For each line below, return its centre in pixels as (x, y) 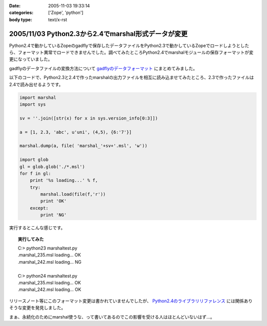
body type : (21, 19)
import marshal (38, 97)
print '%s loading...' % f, (64, 181)
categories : (21, 13)
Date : (15, 6)
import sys (33, 104)
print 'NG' (53, 215)
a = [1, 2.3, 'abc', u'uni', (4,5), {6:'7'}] (76, 132)
